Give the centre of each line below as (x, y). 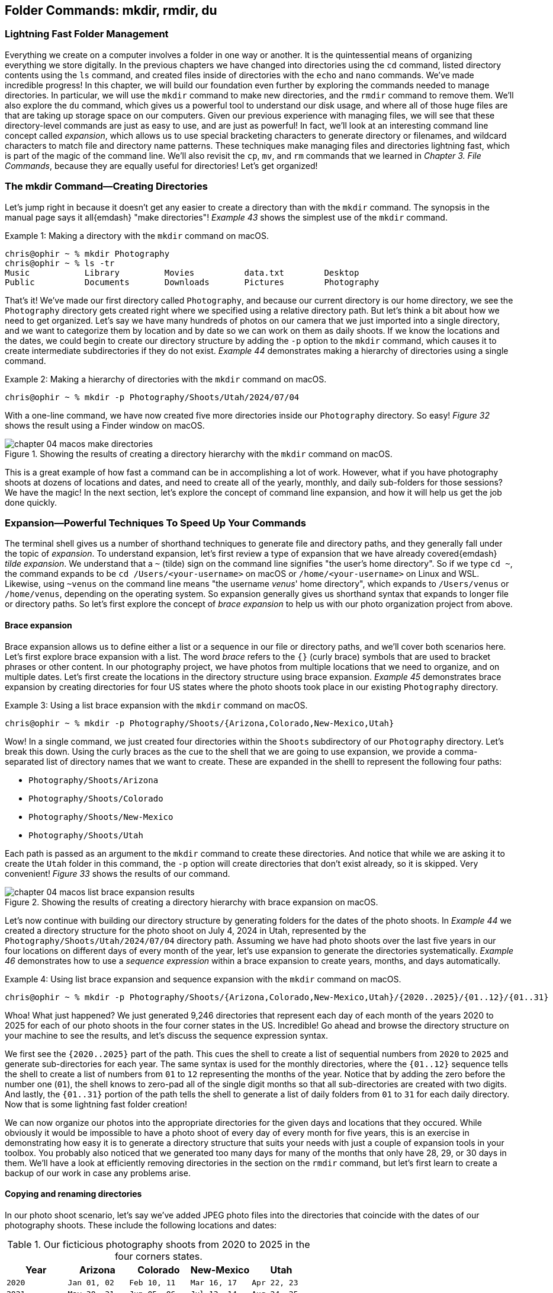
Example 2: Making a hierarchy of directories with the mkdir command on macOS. (166, 379)
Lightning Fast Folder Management (87, 34)
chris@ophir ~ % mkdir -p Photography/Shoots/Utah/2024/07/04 (152, 397)
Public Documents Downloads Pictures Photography (192, 282)
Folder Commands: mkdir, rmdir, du (111, 10)
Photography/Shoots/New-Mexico (101, 817)
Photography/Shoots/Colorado (96, 798)
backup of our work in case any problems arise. (98, 1173)
